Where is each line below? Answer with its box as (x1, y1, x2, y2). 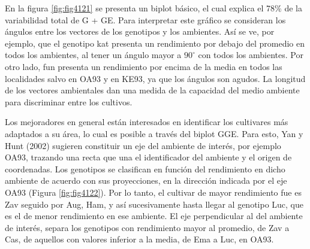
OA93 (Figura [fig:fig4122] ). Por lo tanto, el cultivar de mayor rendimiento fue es (5, 186, 302, 198)
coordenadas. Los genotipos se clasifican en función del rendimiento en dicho (5, 162, 285, 175)
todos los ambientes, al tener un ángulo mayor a (5, 48, 182, 61)
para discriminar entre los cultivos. (5, 95, 133, 108)
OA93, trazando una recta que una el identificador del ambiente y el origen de (5, 151, 292, 163)
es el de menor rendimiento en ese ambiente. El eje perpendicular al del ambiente (5, 209, 303, 222)
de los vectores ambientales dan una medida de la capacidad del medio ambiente (5, 84, 300, 96)
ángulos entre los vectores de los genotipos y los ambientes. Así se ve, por (5, 25, 275, 38)
